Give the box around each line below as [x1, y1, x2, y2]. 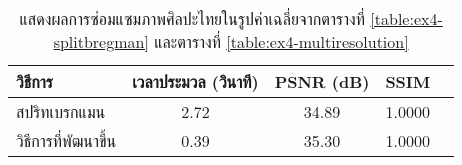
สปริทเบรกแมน [16, 100, 106, 123]
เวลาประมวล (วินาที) [132, 70, 259, 93]
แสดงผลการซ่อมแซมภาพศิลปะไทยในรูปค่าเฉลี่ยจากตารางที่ [19, 7, 365, 30]
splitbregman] [53, 30, 149, 53]
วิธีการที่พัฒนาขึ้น [16, 129, 117, 152]
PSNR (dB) [274, 70, 370, 93]
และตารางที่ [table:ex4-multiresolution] [154, 30, 409, 53]
